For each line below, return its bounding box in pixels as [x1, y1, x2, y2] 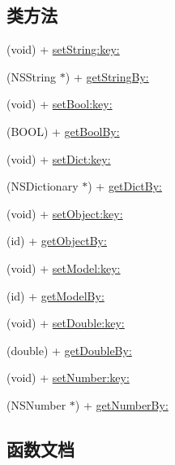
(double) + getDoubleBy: [6, 341, 132, 358]
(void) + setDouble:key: [6, 314, 125, 331]
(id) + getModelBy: [6, 287, 105, 304]
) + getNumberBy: [75, 396, 169, 413]
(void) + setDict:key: [6, 150, 111, 167]
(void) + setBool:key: [6, 95, 113, 112]
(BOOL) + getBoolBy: [6, 122, 120, 139]
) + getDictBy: [87, 178, 162, 195]
